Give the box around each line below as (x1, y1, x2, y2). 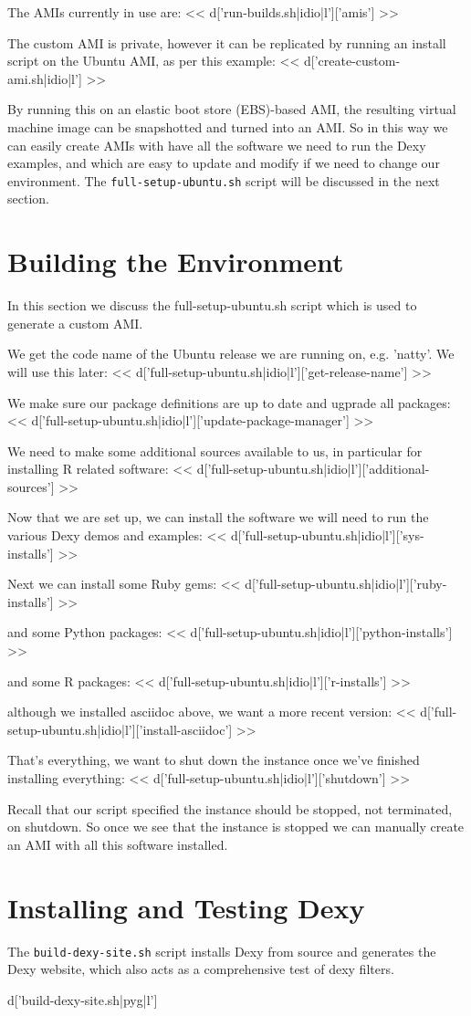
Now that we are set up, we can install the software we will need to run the (7, 508, 429, 527)
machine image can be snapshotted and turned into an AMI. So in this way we (7, 117, 448, 136)
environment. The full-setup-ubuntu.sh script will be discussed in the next (7, 171, 440, 190)
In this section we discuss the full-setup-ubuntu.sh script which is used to (7, 296, 417, 315)
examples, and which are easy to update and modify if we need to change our (7, 153, 440, 173)
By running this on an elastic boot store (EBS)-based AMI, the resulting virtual (7, 100, 456, 119)
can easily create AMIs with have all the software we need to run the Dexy (7, 135, 426, 154)
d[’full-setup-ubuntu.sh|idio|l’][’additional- (196, 459, 430, 478)
